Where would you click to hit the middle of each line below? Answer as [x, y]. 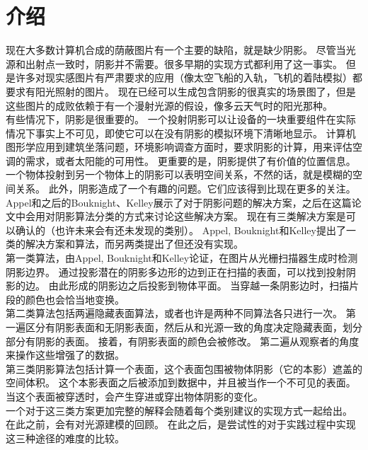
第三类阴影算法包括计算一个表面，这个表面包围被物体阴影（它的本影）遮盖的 [184, 368]
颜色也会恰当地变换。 [75, 299]
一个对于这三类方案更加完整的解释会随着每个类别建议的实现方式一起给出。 [179, 410]
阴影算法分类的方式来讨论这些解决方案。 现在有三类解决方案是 [200, 216]
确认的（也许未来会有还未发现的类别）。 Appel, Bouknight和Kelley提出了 [180, 230]
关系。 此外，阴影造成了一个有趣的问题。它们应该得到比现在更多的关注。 [185, 189]
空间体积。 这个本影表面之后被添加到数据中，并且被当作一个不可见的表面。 [181, 382]
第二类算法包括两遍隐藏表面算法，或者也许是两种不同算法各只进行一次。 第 [181, 313]
